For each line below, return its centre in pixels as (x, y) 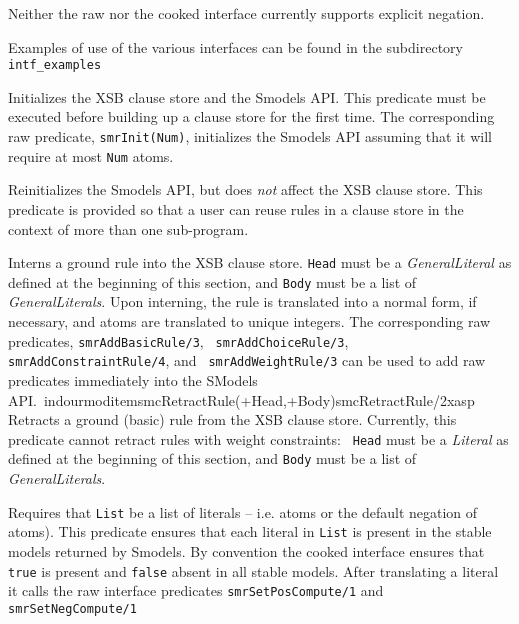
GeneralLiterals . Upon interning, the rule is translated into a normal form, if (242, 301)
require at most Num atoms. (91, 155)
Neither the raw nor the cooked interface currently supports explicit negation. (246, 13)
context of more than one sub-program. (128, 228)
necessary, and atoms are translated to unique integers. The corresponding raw (249, 321)
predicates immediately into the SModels (133, 379)
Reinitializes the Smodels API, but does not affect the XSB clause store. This (245, 189)
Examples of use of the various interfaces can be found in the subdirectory (235, 46)
